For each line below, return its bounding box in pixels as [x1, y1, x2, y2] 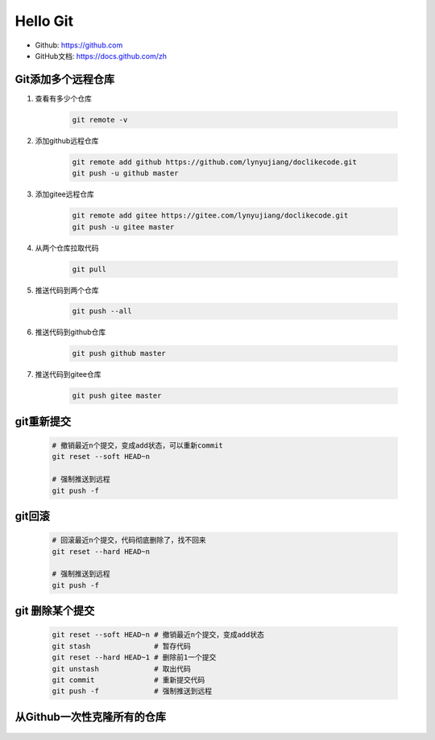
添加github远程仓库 [35, 135, 99, 145]
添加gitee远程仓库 [35, 189, 94, 199]
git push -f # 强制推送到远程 [52, 687, 213, 696]
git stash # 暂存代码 [52, 641, 191, 651]
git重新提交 [14, 415, 72, 428]
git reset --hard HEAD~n [52, 547, 151, 556]
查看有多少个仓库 [35, 93, 92, 103]
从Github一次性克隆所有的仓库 [14, 709, 167, 724]
